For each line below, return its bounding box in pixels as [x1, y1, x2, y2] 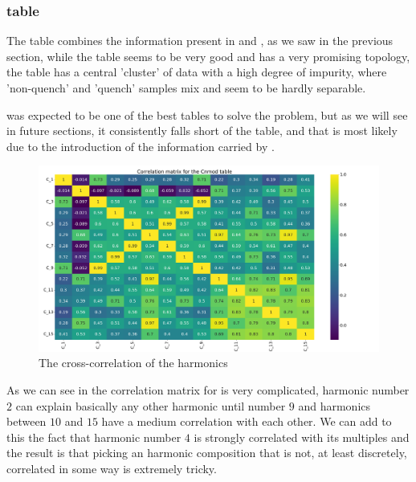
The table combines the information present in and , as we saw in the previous [6, 32, 394, 49]
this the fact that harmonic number [6, 428, 181, 445]
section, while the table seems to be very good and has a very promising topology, [6, 47, 410, 64]
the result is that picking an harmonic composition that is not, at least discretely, [6, 444, 407, 461]
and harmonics [298, 397, 371, 414]
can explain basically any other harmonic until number [15, 397, 286, 414]
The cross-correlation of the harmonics [39, 354, 228, 371]
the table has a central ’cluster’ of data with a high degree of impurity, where [6, 63, 387, 80]
